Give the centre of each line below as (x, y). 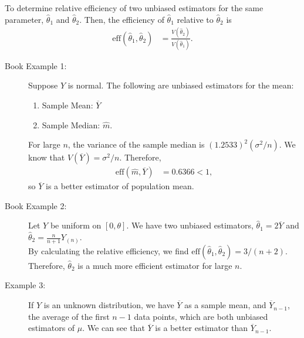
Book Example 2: (36, 205)
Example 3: (25, 285)
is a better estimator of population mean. (120, 186)
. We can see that (114, 328)
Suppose (43, 85)
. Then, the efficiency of (122, 19)
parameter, (24, 19)
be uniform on (76, 225)
